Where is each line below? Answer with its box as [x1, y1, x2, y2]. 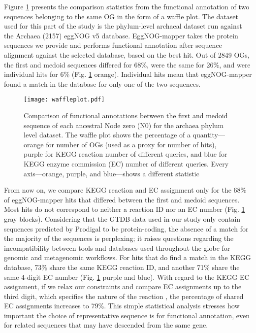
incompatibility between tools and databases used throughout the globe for [4, 242, 230, 253]
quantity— [192, 130, 225, 140]
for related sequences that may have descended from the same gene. [4, 320, 208, 330]
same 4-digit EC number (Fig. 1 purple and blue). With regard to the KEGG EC [4, 271, 250, 282]
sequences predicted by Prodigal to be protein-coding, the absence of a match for [4, 223, 249, 233]
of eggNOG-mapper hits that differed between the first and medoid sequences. [4, 194, 240, 204]
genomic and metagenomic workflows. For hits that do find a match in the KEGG [4, 252, 251, 263]
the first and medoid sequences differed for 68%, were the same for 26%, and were [4, 59, 251, 69]
